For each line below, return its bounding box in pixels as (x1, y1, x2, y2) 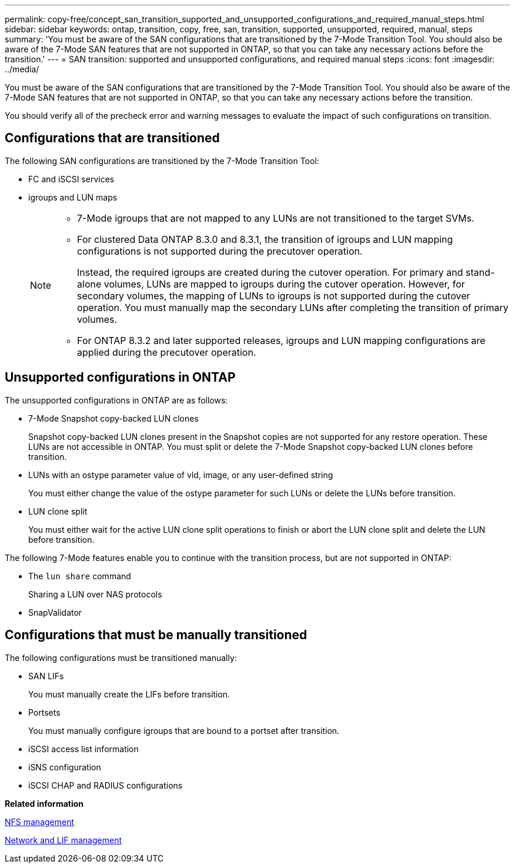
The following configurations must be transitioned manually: (5, 652, 237, 663)
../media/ (5, 64, 39, 74)
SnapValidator (28, 607, 82, 617)
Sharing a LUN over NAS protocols (28, 589, 162, 599)
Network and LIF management (5, 834, 122, 845)
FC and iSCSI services (28, 173, 115, 184)
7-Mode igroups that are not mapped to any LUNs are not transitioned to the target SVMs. (77, 212, 474, 224)
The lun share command (28, 570, 131, 581)
